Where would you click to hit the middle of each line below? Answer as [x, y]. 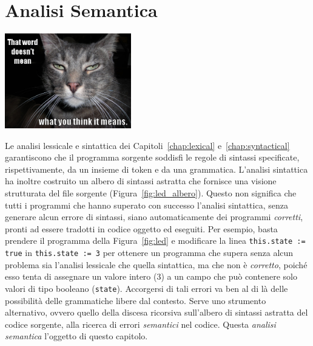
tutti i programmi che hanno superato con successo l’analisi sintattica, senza [146, 205]
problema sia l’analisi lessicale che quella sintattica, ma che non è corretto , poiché [156, 264]
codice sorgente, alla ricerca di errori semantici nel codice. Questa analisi [140, 324]
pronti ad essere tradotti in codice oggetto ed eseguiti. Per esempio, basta [141, 228]
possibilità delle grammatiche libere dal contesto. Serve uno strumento [136, 300]
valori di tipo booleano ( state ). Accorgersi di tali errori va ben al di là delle [146, 288]
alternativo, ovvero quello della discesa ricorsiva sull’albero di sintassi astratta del [156, 312]
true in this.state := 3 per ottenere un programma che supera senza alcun [149, 253]
